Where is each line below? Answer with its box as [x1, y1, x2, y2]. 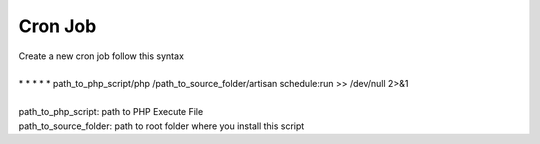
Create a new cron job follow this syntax [18, 50, 185, 62]
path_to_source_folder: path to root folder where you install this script [18, 120, 305, 132]
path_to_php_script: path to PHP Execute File [18, 106, 204, 118]
